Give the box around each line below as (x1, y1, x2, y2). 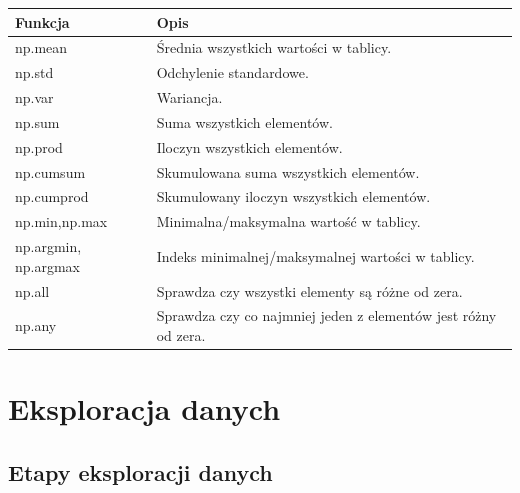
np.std (15, 62, 54, 83)
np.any (15, 315, 57, 336)
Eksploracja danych (8, 388, 281, 429)
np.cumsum (15, 161, 86, 182)
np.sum (15, 111, 60, 132)
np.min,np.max (15, 211, 108, 232)
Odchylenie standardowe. (156, 62, 309, 83)
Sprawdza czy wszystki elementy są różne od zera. (156, 280, 463, 301)
